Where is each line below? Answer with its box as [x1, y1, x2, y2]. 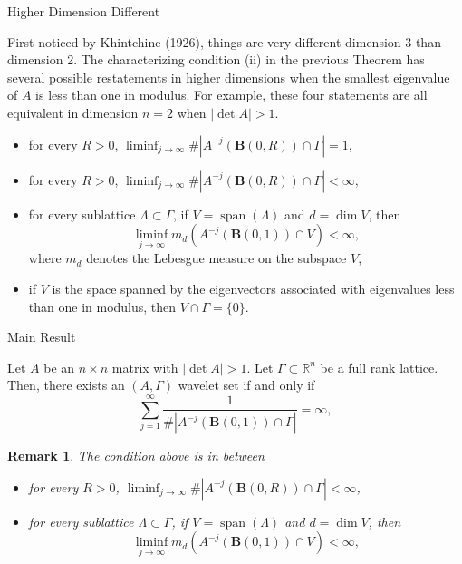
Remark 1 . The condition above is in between [7, 446, 265, 465]
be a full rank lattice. [320, 357, 438, 376]
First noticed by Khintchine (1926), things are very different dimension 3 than [7, 32, 441, 51]
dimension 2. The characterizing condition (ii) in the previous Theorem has [7, 50, 425, 69]
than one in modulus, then [28, 297, 177, 316]
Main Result [7, 327, 76, 346]
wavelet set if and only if [178, 375, 315, 394]
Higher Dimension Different [7, 2, 160, 20]
